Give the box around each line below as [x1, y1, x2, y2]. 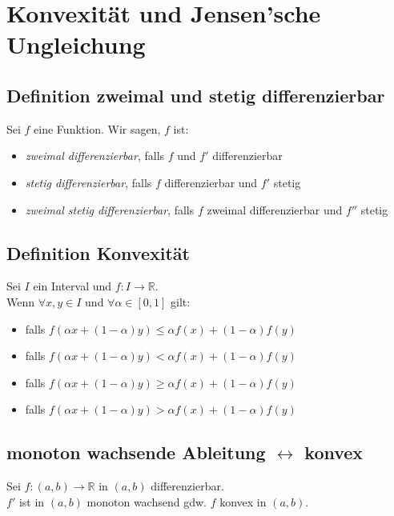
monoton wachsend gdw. [86, 493, 207, 510]
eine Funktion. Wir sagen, [34, 120, 161, 137]
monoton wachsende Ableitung [6, 440, 266, 465]
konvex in [219, 493, 267, 510]
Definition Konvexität [6, 240, 190, 265]
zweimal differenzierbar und [207, 201, 343, 218]
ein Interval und [33, 278, 112, 294]
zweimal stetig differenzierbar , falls [25, 201, 195, 218]
